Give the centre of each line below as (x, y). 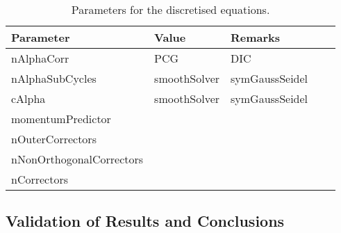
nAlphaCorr (40, 58)
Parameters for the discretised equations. (170, 9)
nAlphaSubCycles (54, 78)
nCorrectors (40, 179)
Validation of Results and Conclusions (145, 221)
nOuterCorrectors (54, 139)
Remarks (256, 37)
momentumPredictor (61, 119)
